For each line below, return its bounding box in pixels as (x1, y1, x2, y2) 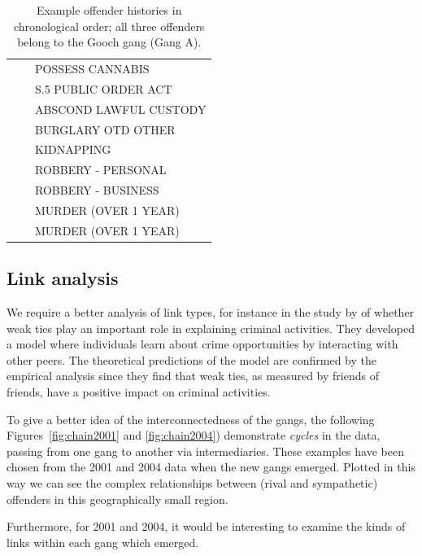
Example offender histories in (36, 2, 182, 18)
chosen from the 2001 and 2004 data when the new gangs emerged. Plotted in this (7, 458, 415, 475)
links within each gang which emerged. (7, 533, 199, 550)
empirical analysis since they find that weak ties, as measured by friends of (7, 367, 379, 384)
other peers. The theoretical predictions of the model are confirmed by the (7, 351, 376, 368)
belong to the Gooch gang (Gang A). (17, 33, 202, 50)
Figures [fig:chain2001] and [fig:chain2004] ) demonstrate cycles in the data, (7, 427, 381, 444)
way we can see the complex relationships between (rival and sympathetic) (7, 475, 378, 492)
